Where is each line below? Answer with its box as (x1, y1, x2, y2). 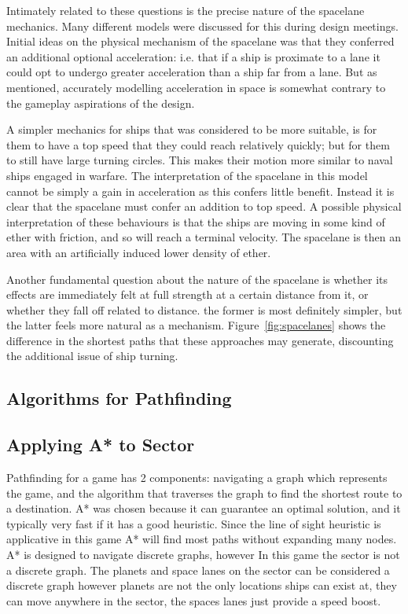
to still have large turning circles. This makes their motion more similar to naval (6, 152, 393, 168)
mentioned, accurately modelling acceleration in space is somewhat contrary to (6, 79, 386, 95)
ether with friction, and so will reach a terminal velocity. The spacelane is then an (6, 229, 402, 245)
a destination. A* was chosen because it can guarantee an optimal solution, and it (6, 500, 401, 517)
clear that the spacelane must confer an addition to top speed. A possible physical (6, 198, 402, 215)
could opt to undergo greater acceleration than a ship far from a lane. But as (6, 64, 377, 80)
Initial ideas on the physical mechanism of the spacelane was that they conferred (6, 33, 395, 50)
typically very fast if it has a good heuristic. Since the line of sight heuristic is (6, 515, 381, 531)
